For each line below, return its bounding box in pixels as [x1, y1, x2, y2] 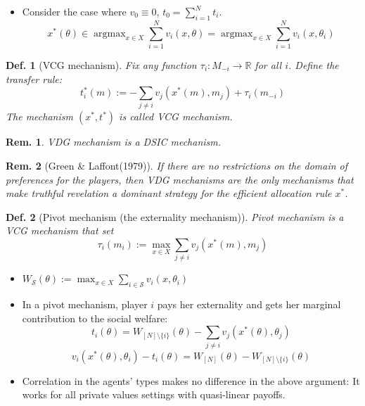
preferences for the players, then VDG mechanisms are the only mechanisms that [6, 172, 354, 186]
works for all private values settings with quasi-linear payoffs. [22, 387, 286, 402]
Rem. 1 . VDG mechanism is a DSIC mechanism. [6, 134, 222, 149]
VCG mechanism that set [6, 223, 114, 238]
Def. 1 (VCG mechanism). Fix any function [6, 57, 197, 72]
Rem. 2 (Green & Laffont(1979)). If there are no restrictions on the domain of [6, 158, 348, 173]
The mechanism [6, 109, 73, 124]
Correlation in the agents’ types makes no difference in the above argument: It [22, 373, 360, 388]
